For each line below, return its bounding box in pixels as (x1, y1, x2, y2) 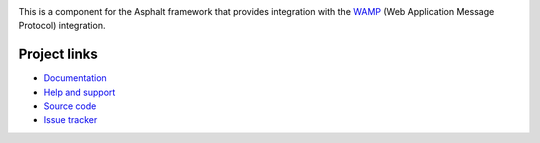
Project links (18, 46, 99, 63)
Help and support (43, 86, 116, 98)
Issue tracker (43, 114, 98, 126)
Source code (43, 100, 97, 112)
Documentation (43, 72, 107, 84)
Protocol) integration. (18, 20, 106, 32)
